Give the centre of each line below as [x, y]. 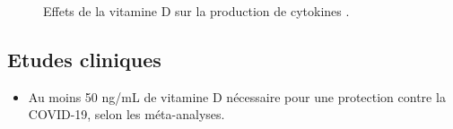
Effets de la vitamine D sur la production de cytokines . [196, 11]
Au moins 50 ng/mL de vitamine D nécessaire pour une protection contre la [237, 96]
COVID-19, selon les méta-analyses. [126, 114]
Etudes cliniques [84, 59]
